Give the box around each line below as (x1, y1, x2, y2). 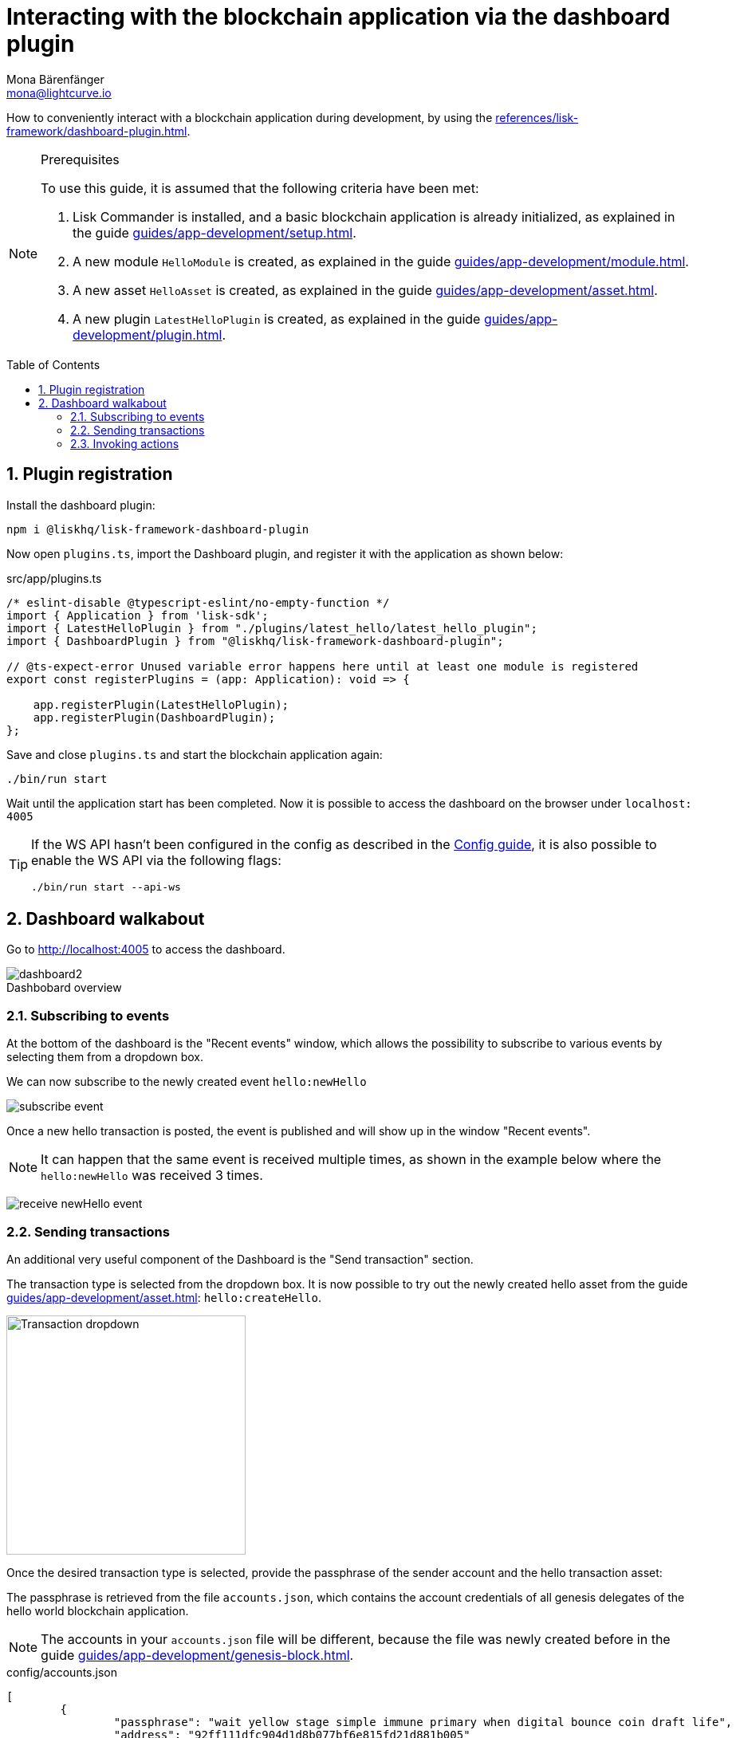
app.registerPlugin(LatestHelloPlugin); (33, 698, 289, 711)
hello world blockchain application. (6, 1603, 189, 1618)
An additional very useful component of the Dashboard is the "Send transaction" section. (6, 1252, 474, 1266)
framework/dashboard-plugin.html (6, 124, 187, 138)
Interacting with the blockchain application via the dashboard (6, 3, 671, 30)
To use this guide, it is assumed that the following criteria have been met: (41, 179, 479, 196)
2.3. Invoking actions (70, 436, 179, 450)
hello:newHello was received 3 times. (41, 1167, 263, 1184)
